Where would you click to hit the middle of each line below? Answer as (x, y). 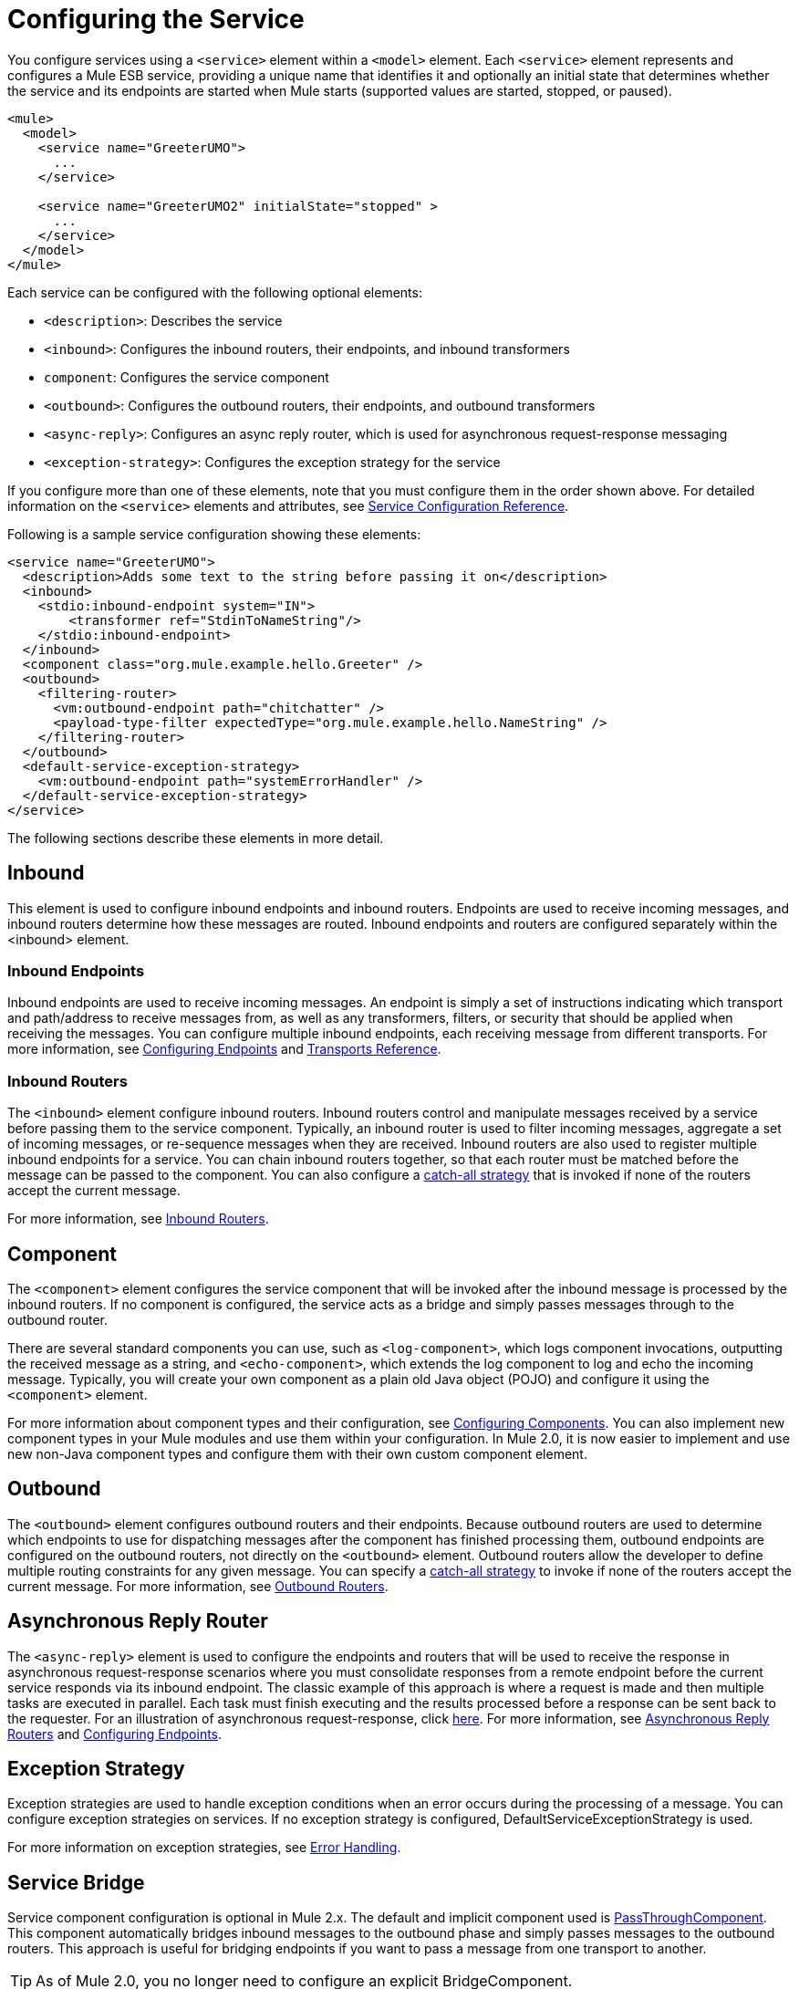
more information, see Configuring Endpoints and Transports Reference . (224, 1049)
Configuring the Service (156, 19)
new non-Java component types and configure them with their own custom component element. (297, 1453)
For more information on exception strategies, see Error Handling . (204, 1848)
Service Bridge (76, 1882)
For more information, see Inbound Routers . (138, 1219)
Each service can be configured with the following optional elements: (215, 292)
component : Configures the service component (187, 377)
